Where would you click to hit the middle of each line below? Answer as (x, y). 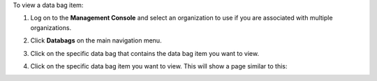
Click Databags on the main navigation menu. (96, 40)
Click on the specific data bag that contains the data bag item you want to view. (145, 53)
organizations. (51, 27)
